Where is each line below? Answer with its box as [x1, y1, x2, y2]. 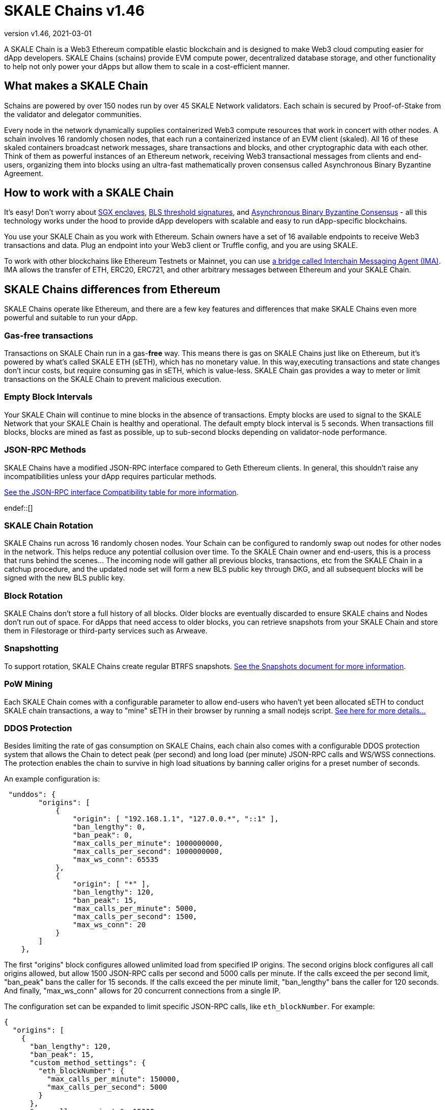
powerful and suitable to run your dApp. [4, 313, 138, 322]
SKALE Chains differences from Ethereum [4, 283, 220, 296]
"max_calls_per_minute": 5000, [72, 904, 198, 913]
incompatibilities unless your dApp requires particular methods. [4, 471, 217, 481]
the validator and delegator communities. [4, 109, 142, 119]
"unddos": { [8, 790, 56, 799]
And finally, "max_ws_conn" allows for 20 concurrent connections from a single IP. [4, 986, 281, 995]
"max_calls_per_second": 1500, [72, 912, 198, 921]
